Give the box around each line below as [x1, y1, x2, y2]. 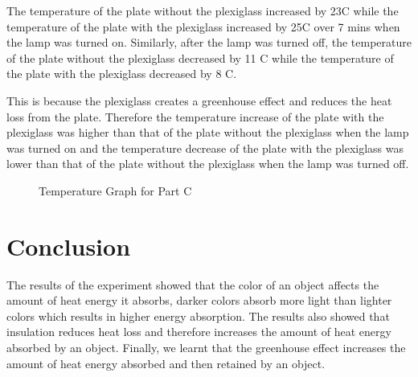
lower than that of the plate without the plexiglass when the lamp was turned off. [6, 155, 409, 172]
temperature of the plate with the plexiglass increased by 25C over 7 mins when [6, 18, 400, 35]
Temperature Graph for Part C [39, 182, 192, 199]
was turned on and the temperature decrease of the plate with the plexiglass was [6, 139, 404, 156]
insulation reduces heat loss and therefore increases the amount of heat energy [6, 323, 391, 340]
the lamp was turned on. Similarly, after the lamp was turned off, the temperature [6, 34, 412, 51]
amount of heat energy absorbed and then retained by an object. [6, 354, 326, 371]
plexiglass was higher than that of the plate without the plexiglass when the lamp [6, 124, 409, 141]
